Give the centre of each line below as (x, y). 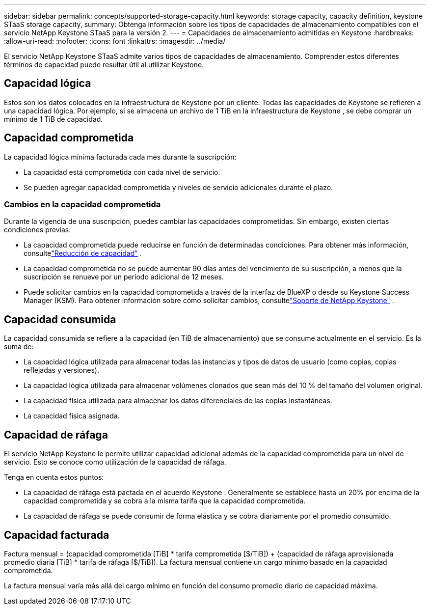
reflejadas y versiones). (61, 370)
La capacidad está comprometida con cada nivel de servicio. (122, 172)
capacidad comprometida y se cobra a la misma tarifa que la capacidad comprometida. (165, 501)
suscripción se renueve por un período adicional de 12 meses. (124, 277)
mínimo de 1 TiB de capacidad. (54, 119)
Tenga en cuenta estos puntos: (54, 477)
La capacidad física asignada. (72, 416)
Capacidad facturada (57, 535)
